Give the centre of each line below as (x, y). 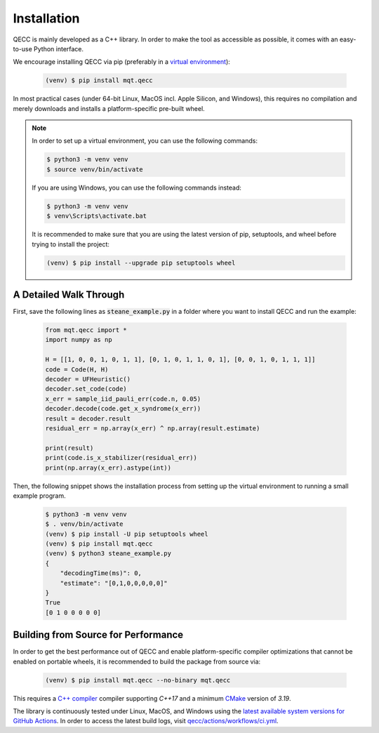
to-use (23, 48)
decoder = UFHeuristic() (88, 379)
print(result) (69, 448)
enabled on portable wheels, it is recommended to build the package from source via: (137, 661)
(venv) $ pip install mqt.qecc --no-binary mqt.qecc (138, 680)
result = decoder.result (88, 418)
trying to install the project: (71, 244)
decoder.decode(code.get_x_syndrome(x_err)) (123, 409)
